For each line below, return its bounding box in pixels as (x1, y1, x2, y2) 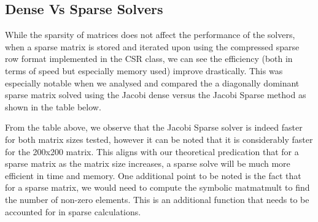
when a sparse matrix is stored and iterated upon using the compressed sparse (5, 40, 300, 53)
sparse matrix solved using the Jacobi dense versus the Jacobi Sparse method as (5, 88, 306, 101)
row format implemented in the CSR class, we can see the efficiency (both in (5, 52, 293, 65)
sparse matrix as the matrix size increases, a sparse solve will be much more (5, 157, 290, 170)
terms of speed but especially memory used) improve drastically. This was (5, 64, 283, 77)
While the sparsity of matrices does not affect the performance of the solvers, (5, 28, 295, 41)
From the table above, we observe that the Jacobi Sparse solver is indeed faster (5, 121, 303, 134)
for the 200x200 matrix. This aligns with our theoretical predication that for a (5, 145, 299, 158)
